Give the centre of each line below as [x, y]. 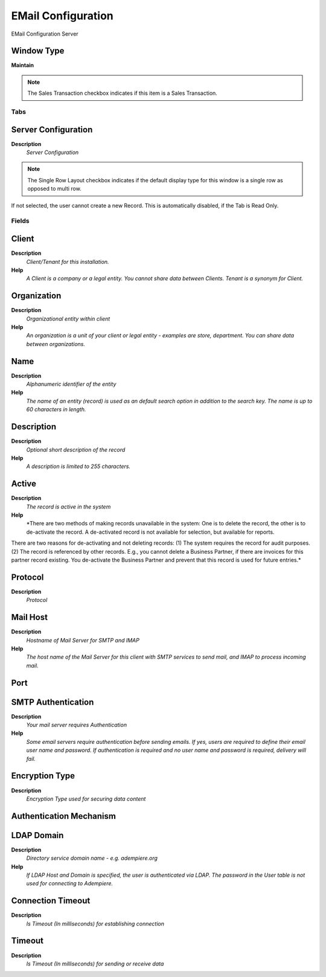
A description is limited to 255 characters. [78, 466]
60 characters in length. [56, 409]
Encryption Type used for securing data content [86, 799]
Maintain [23, 65]
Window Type [38, 51]
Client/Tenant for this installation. [68, 261]
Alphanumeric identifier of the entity [71, 384]
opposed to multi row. [54, 189]
